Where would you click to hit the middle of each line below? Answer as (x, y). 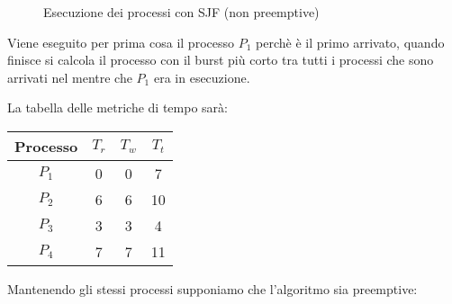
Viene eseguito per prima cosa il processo (121, 42)
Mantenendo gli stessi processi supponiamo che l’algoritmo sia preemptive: (212, 288)
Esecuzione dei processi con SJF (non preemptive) (181, 12)
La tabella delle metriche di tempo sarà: (118, 107)
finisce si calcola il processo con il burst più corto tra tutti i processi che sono (221, 60)
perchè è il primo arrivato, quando (350, 42)
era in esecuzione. (202, 77)
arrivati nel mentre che (70, 77)
